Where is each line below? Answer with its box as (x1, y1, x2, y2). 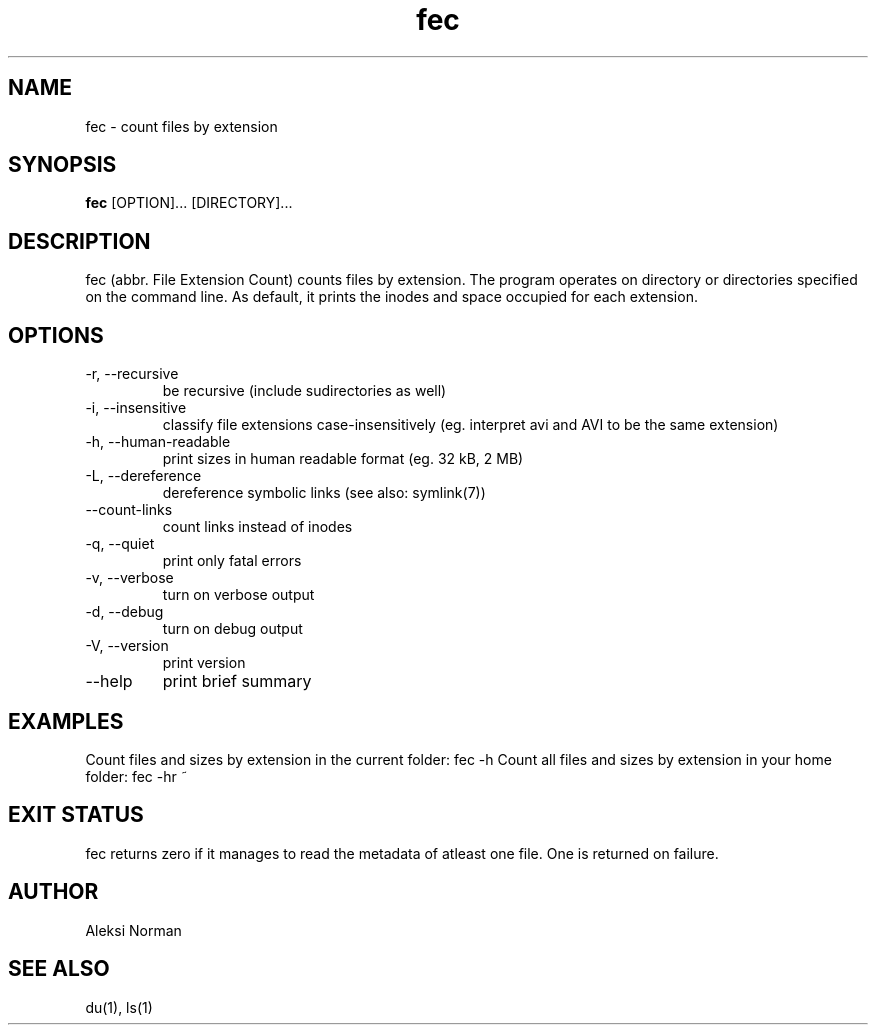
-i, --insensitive (85, 399, 187, 417)
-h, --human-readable (85, 433, 231, 451)
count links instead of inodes (162, 518, 353, 536)
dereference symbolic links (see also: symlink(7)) (162, 484, 486, 502)
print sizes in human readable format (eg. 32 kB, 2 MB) (162, 450, 524, 468)
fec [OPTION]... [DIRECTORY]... (85, 194, 293, 212)
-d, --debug (85, 603, 164, 621)
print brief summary (162, 671, 312, 692)
